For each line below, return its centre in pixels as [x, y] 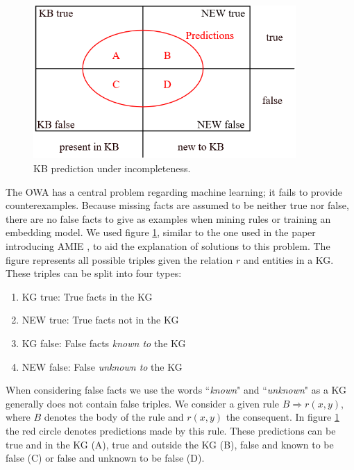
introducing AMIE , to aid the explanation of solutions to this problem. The [168, 246]
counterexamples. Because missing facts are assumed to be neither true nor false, [177, 205]
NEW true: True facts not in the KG [100, 320]
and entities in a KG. [288, 259]
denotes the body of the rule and [114, 417]
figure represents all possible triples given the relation [119, 259]
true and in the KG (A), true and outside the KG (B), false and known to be [170, 444]
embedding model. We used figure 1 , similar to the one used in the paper [161, 232]
